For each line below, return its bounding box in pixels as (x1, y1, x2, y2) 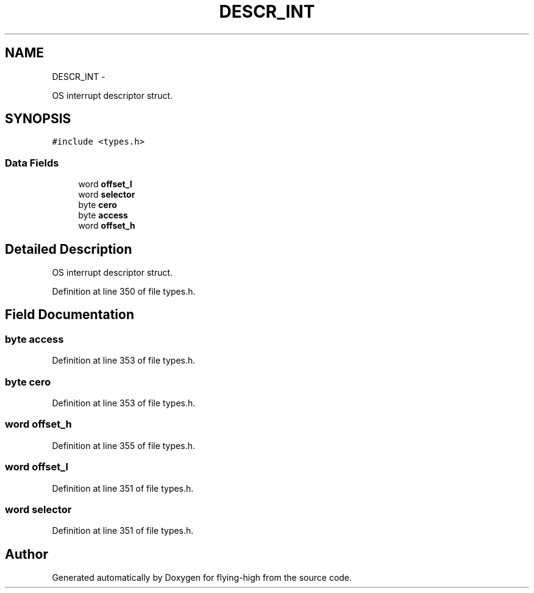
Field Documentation (5, 307, 134, 323)
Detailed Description (5, 241, 132, 257)
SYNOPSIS (5, 111, 71, 127)
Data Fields (5, 156, 59, 169)
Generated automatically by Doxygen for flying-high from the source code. (52, 572, 352, 583)
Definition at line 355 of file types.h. (52, 440, 195, 451)
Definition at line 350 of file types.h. (52, 286, 196, 297)
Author (5, 546, 48, 562)
